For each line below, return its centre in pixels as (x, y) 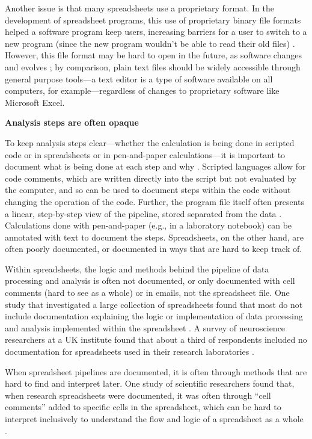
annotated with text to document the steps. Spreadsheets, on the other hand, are (154, 237)
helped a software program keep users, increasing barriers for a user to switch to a (156, 32)
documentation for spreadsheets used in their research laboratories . (130, 352)
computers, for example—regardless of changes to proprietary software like (142, 91)
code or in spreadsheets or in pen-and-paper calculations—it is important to (145, 154)
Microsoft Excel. (35, 102)
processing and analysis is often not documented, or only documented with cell (150, 281)
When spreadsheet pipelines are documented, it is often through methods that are (156, 371)
